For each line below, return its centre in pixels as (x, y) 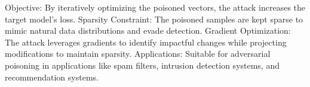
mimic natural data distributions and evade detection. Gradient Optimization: (148, 30)
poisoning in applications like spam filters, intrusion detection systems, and (142, 65)
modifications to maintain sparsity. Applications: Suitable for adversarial (138, 54)
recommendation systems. (52, 77)
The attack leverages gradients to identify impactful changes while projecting (146, 42)
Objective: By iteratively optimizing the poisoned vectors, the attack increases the (155, 7)
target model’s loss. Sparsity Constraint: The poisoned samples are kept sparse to (154, 19)
